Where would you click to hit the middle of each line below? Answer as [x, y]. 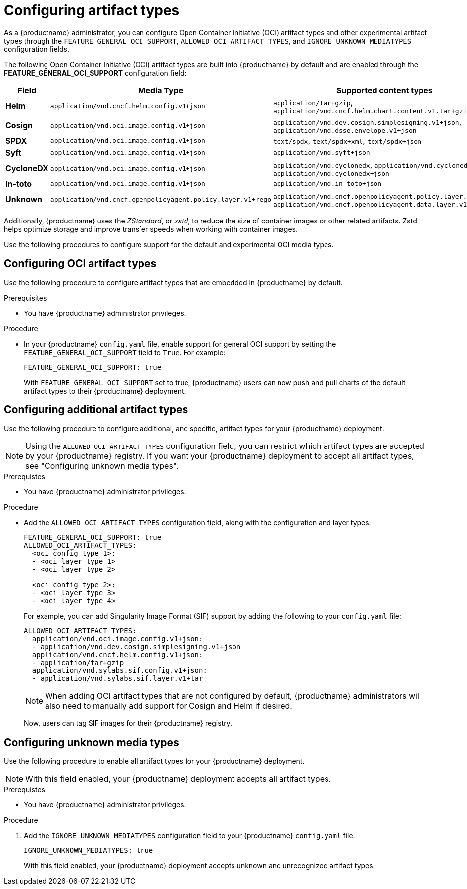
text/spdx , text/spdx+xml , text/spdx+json [347, 141]
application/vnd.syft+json [321, 153]
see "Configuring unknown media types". [102, 466]
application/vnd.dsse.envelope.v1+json [345, 130]
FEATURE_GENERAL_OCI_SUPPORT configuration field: [95, 73]
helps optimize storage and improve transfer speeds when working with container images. [151, 229]
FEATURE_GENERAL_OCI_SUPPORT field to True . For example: [125, 352]
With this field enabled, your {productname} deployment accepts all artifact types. [178, 779]
